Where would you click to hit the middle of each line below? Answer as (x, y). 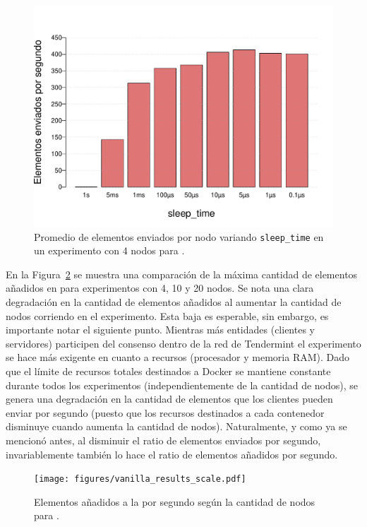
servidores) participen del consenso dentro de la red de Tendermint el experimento (183, 343)
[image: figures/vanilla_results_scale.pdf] (140, 479)
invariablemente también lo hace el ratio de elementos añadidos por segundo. (172, 454)
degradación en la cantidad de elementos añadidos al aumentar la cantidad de (174, 302)
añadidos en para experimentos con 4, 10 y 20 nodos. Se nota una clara (160, 288)
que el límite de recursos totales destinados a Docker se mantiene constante (168, 371)
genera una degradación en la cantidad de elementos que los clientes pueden (169, 399)
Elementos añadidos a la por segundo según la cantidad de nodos (175, 501)
